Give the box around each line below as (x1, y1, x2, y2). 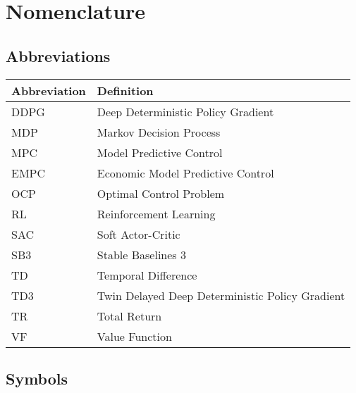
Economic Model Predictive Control (97, 164, 274, 181)
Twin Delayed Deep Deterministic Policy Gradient (97, 287, 345, 304)
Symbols (6, 367, 68, 389)
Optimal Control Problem (97, 185, 225, 201)
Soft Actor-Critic (97, 225, 180, 242)
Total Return (97, 307, 162, 324)
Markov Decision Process (97, 123, 221, 140)
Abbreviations (6, 44, 111, 66)
